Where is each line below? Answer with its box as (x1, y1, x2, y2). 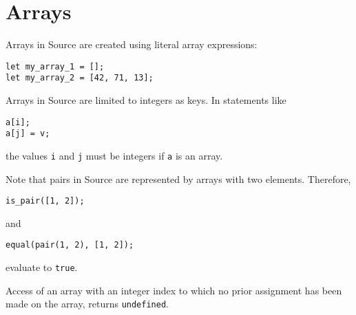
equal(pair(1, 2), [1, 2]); (6, 240, 134, 250)
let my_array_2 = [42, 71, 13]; (6, 73, 154, 83)
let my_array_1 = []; (6, 61, 105, 72)
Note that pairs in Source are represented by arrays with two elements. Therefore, (6, 171, 351, 186)
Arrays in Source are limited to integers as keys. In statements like (6, 93, 286, 107)
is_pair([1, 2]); (6, 196, 85, 206)
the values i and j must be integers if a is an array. (6, 148, 223, 162)
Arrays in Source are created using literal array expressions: (6, 37, 258, 52)
